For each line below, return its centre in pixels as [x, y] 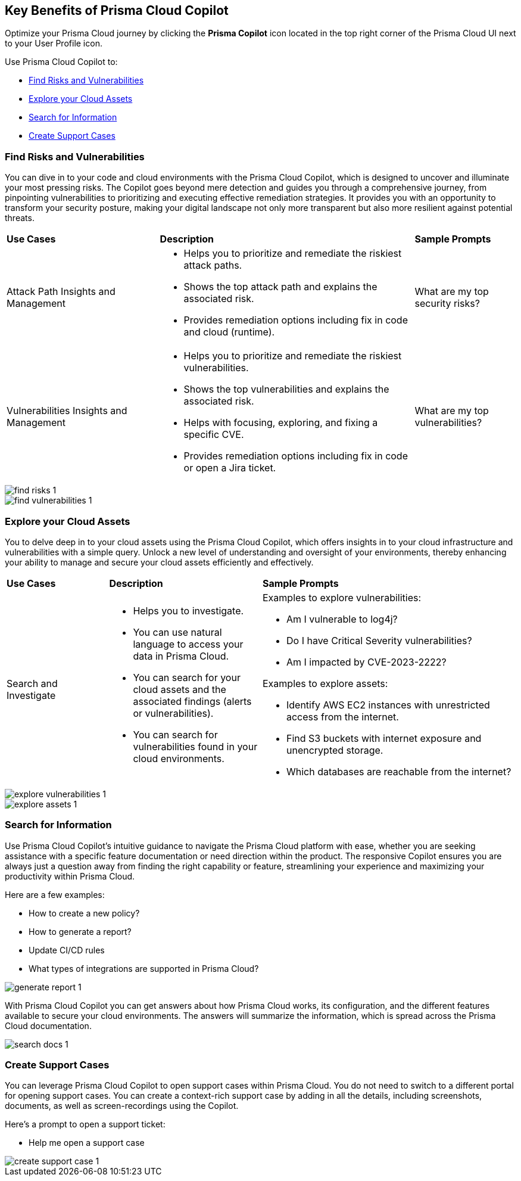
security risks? [447, 304]
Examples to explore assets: [325, 683]
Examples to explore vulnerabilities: [342, 597]
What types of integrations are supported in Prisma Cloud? [144, 968]
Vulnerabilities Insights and [67, 411]
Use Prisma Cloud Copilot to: [61, 62]
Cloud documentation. [48, 1025]
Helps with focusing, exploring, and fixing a [281, 423]
